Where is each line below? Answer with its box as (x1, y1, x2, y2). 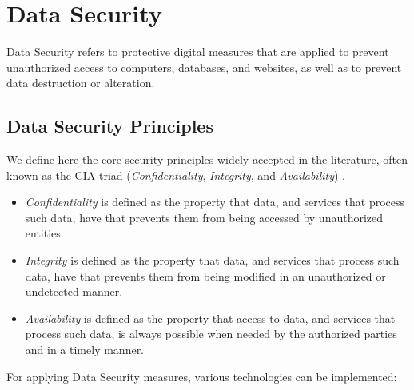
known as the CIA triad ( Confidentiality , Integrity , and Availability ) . (6, 166, 345, 183)
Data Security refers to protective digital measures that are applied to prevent (6, 43, 389, 60)
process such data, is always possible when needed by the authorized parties (25, 325, 397, 342)
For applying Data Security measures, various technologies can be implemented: (6, 368, 397, 384)
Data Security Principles (6, 113, 213, 138)
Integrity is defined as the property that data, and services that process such (25, 252, 400, 269)
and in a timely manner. (25, 341, 145, 358)
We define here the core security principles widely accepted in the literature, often (6, 151, 408, 168)
